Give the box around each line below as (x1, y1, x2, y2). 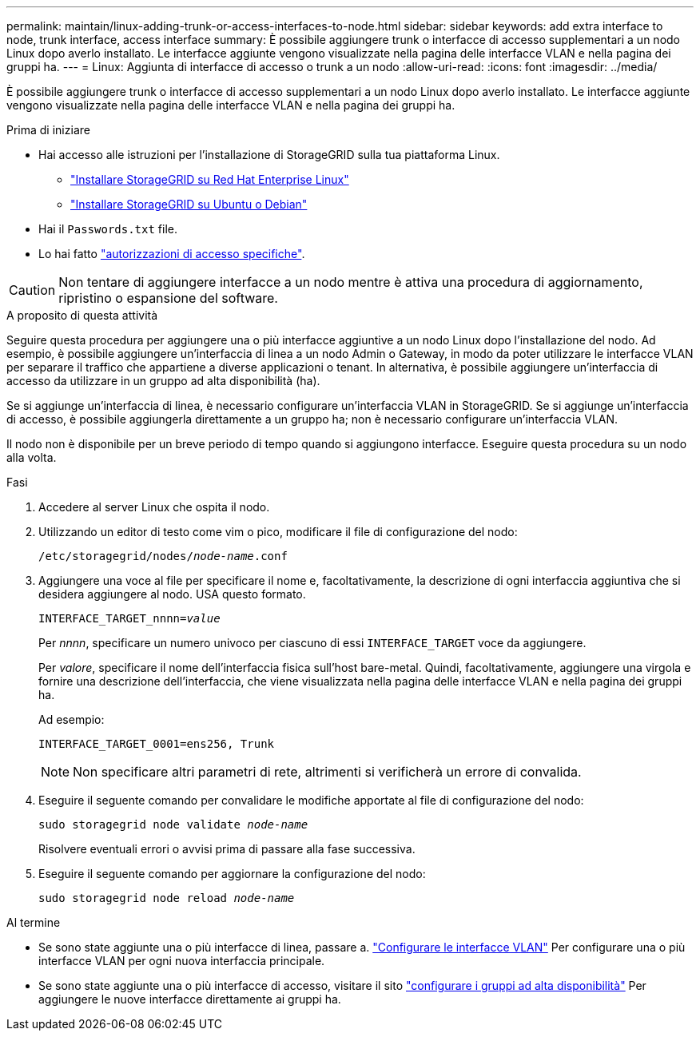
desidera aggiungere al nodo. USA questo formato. (38, 587, 306, 601)
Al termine (6, 916, 61, 929)
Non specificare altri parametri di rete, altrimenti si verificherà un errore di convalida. (73, 764, 582, 780)
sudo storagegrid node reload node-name (38, 892, 295, 904)
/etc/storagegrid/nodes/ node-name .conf (38, 550, 288, 562)
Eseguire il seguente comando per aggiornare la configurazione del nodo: (38, 867, 426, 880)
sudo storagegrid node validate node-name (38, 818, 308, 831)
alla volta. (6, 451, 57, 464)
